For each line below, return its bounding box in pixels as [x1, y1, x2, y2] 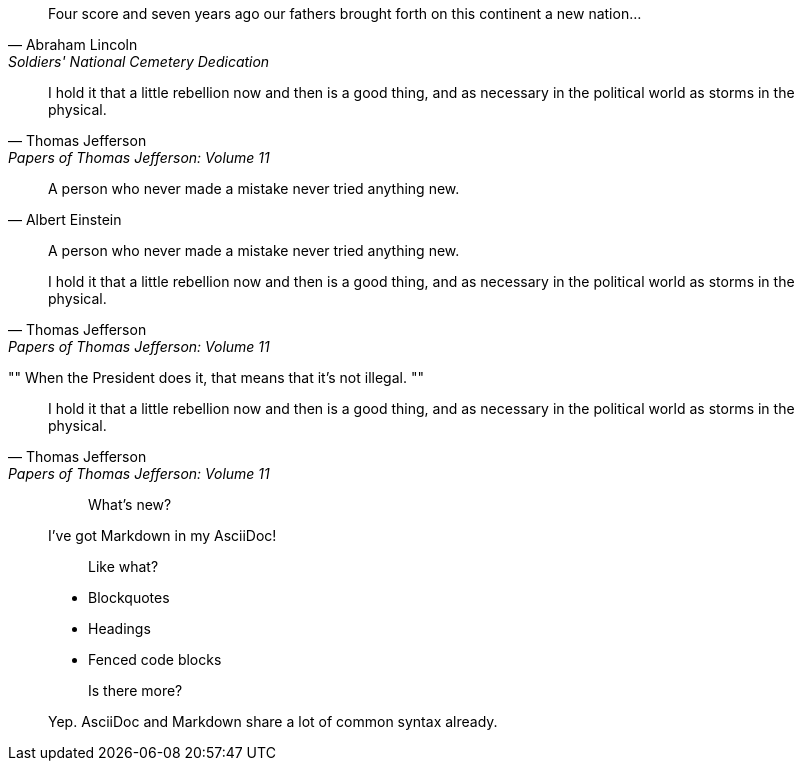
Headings [88, 620, 151, 637]
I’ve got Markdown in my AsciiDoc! [48, 527, 277, 544]
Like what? [88, 558, 159, 575]
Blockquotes [88, 589, 170, 606]
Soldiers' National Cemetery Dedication [8, 53, 270, 70]
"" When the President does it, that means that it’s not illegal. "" [8, 369, 424, 386]
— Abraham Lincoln [8, 36, 138, 53]
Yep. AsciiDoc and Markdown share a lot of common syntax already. [48, 713, 498, 730]
